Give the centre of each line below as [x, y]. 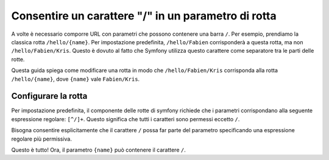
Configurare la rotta [49, 96]
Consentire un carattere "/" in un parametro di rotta [144, 16]
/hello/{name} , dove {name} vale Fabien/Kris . [76, 79]
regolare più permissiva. [42, 139]
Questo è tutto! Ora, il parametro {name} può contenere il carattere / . [98, 150]
